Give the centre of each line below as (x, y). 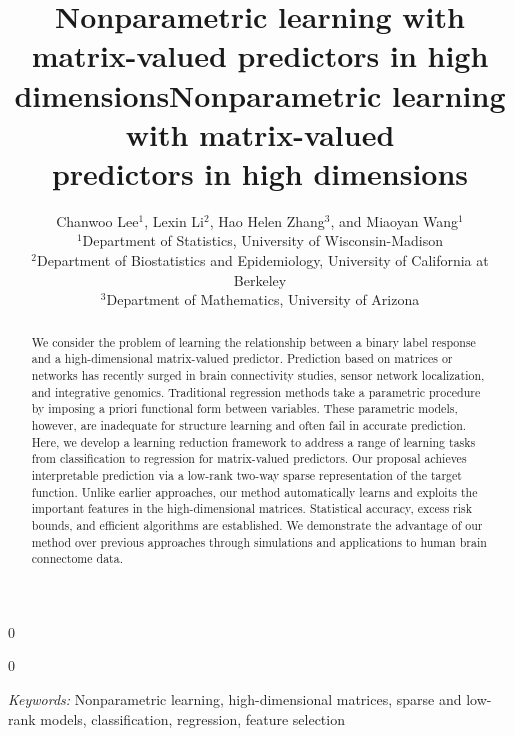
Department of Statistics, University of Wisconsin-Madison (263, 240)
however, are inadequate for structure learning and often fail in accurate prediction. (249, 424)
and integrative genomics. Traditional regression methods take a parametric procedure (256, 391)
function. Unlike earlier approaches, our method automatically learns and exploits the (254, 491)
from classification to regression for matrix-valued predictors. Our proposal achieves (249, 458)
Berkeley (260, 279)
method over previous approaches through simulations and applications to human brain (259, 541)
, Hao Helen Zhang (267, 220)
